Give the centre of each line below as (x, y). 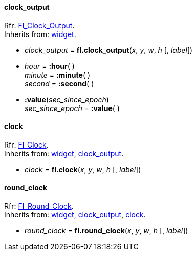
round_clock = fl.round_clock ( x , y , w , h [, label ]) (106, 231)
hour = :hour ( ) (50, 66)
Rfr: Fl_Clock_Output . (39, 25)
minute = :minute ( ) (58, 75)
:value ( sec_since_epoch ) (67, 99)
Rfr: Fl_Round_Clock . (39, 206)
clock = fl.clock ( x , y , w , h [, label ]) (83, 169)
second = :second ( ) (59, 83)
